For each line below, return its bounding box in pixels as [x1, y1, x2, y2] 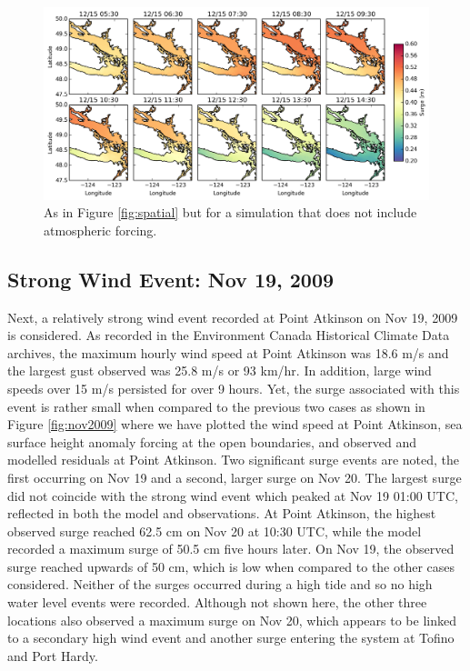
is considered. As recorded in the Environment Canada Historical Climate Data [7, 325, 450, 345]
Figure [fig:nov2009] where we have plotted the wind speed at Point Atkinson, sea [7, 415, 463, 434]
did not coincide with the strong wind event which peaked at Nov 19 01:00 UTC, [7, 486, 458, 505]
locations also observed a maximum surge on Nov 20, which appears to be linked [7, 610, 456, 629]
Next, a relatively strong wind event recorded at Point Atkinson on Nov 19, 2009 [7, 307, 458, 326]
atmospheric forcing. [44, 220, 157, 239]
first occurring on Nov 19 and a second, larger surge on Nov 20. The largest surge [7, 467, 462, 486]
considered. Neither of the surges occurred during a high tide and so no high [7, 575, 433, 594]
